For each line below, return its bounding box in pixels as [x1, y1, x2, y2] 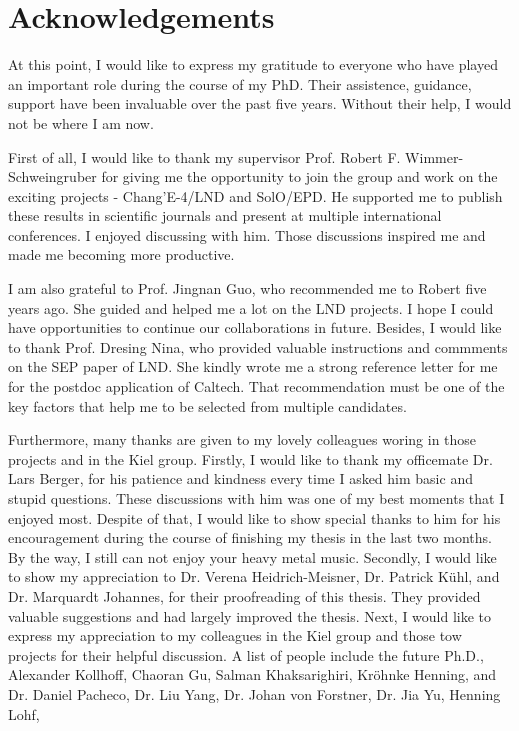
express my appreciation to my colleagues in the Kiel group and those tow [8, 625, 462, 646]
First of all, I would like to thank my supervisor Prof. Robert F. [8, 146, 401, 167]
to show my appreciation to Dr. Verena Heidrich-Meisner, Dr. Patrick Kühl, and [8, 566, 500, 587]
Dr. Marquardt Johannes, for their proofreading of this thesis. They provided [8, 585, 481, 606]
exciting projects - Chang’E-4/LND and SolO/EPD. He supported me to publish [8, 185, 503, 206]
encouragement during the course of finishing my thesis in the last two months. [8, 527, 492, 548]
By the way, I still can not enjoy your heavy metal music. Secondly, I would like [8, 546, 497, 567]
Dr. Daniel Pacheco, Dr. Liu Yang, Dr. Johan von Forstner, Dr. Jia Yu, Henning [8, 683, 501, 704]
